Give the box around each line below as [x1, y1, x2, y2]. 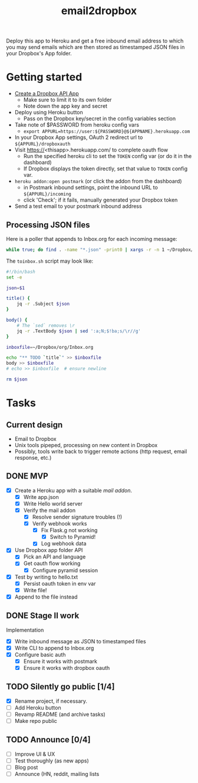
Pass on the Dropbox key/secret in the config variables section [23, 115, 176, 122]
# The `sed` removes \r [16, 322, 75, 328]
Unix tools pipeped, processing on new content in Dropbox [14, 441, 158, 448]
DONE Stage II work [6, 611, 80, 621]
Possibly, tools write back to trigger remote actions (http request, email [14, 448, 187, 455]
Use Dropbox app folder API [14, 547, 83, 554]
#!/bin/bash [6, 269, 35, 275]
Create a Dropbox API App [14, 90, 80, 97]
